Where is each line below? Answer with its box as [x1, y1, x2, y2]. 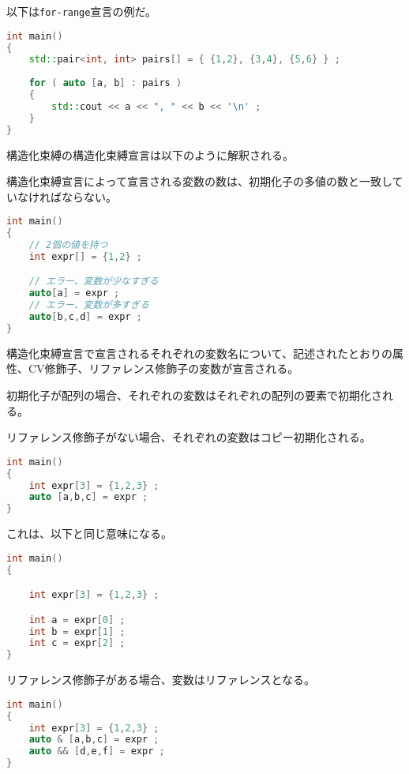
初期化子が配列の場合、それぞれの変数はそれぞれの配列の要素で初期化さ [6, 387, 382, 404]
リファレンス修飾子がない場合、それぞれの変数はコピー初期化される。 [6, 429, 371, 445]
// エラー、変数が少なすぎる [28, 276, 159, 287]
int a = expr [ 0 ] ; [28, 614, 126, 626]
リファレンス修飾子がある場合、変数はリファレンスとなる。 [6, 671, 316, 688]
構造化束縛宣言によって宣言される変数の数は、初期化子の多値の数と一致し [6, 173, 392, 190]
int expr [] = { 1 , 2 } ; [28, 250, 142, 262]
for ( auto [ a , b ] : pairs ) [28, 77, 182, 89]
